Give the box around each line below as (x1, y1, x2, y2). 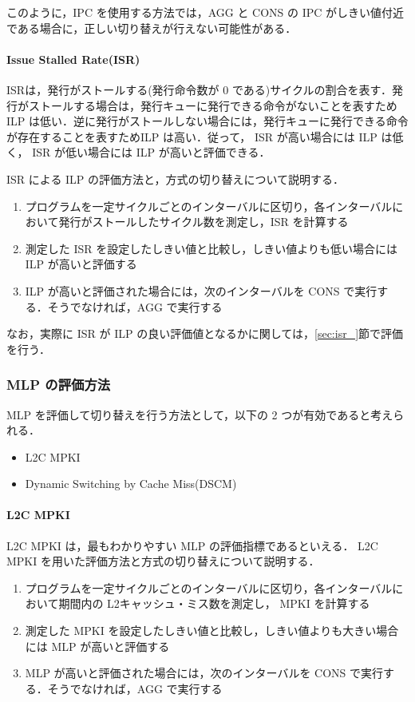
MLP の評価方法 (6, 375, 111, 395)
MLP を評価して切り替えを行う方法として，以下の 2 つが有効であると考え (6, 406, 393, 422)
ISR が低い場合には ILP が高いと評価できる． (32, 144, 271, 161)
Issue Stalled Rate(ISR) (6, 50, 140, 67)
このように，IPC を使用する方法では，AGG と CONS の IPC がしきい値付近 (6, 4, 405, 20)
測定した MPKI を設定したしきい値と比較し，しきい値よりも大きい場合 (25, 622, 399, 639)
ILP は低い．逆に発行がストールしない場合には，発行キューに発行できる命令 (6, 113, 409, 129)
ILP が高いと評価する (25, 256, 137, 272)
